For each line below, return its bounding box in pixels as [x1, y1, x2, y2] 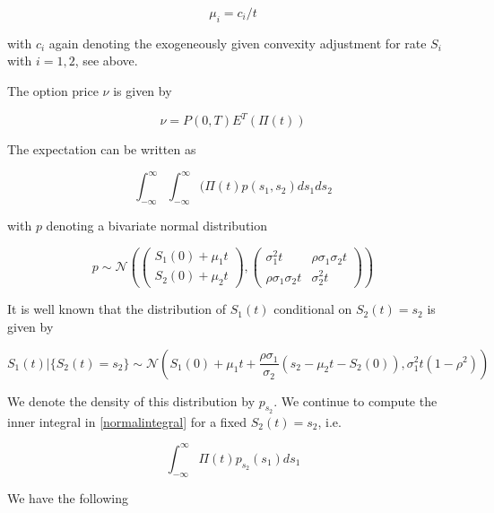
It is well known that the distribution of [7, 300, 227, 318]
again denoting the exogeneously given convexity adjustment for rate [48, 33, 427, 52]
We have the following [7, 488, 128, 507]
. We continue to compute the [273, 391, 438, 410]
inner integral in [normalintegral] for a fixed [7, 412, 247, 430]
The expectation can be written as [7, 140, 196, 159]
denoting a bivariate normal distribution [46, 215, 268, 234]
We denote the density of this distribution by [7, 391, 256, 410]
